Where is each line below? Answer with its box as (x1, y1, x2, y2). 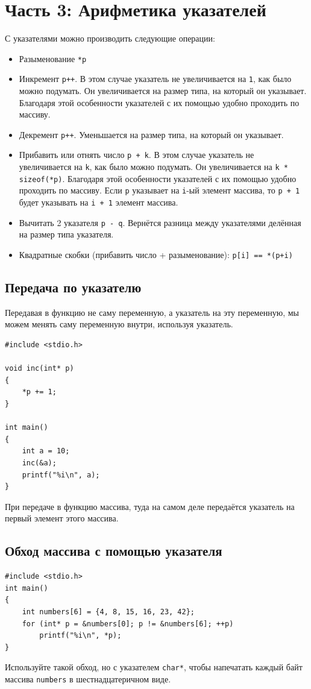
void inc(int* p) (5, 364, 74, 373)
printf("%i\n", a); (22, 470, 100, 479)
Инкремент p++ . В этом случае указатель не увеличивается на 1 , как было (19, 72, 292, 85)
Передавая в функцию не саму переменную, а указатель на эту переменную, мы (5, 306, 299, 318)
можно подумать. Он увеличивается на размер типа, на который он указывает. (19, 84, 307, 97)
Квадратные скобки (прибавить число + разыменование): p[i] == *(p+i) (19, 248, 293, 260)
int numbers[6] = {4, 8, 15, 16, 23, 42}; (22, 607, 195, 616)
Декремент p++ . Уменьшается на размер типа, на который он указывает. (19, 128, 284, 140)
